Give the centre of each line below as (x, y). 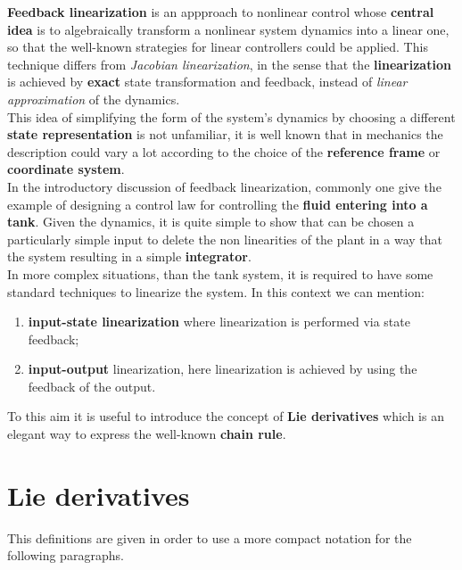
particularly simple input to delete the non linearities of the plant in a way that (225, 239)
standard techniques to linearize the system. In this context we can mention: (216, 291)
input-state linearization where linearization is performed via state (219, 322)
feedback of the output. (92, 386)
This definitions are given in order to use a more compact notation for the (210, 537)
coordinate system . (66, 169)
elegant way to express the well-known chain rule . (147, 434)
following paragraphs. (66, 555)
